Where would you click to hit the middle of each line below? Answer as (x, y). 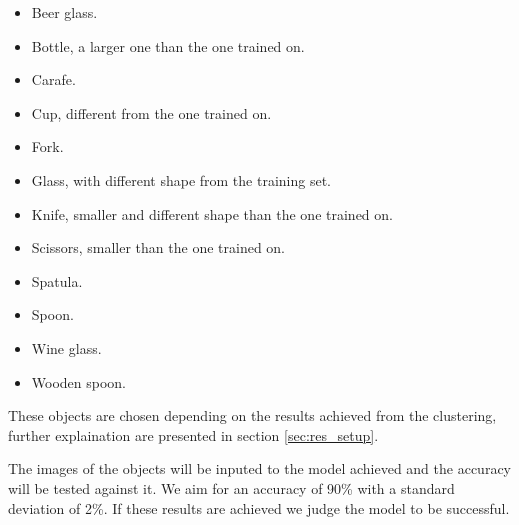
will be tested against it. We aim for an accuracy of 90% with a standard (231, 487)
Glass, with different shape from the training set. (181, 179)
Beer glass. (64, 12)
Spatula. (57, 280)
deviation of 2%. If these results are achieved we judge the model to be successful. (259, 507)
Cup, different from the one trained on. (151, 112)
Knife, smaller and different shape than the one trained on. (212, 213)
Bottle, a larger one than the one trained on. (168, 45)
